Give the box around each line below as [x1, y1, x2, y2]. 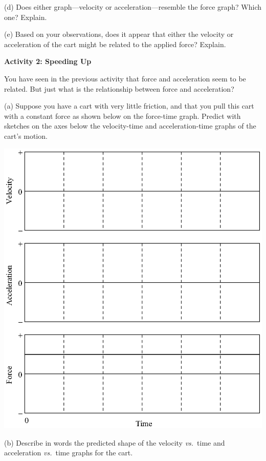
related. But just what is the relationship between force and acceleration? [4, 83, 234, 94]
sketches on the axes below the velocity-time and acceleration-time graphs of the [4, 120, 256, 131]
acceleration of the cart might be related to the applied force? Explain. [4, 38, 226, 49]
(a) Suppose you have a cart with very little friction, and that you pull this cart [4, 100, 254, 111]
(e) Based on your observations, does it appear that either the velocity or [4, 29, 234, 39]
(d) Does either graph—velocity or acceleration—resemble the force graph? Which [4, 2, 262, 12]
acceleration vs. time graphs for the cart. [4, 447, 133, 458]
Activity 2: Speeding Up [4, 56, 92, 67]
